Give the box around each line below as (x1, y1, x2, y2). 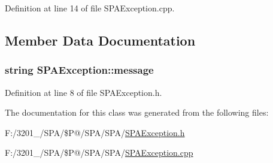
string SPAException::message (5, 62, 154, 77)
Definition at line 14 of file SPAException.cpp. (5, 2, 175, 14)
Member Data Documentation (5, 31, 196, 49)
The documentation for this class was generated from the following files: (5, 106, 269, 119)
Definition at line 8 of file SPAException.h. (5, 86, 162, 98)
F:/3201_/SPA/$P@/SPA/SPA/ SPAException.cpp (5, 146, 193, 159)
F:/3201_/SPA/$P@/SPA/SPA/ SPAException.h (5, 126, 185, 138)
